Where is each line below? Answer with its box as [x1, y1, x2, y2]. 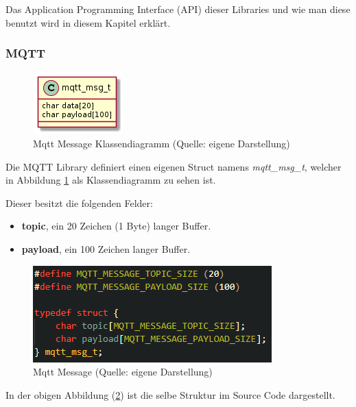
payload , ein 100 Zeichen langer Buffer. [21, 241, 191, 256]
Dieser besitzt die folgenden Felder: [5, 195, 153, 210]
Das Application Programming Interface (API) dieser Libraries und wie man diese [5, 2, 351, 16]
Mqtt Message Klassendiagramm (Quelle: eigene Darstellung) [33, 136, 290, 150]
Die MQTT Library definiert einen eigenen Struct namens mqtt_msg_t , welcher [5, 159, 342, 173]
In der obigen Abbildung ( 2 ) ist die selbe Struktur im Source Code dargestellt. [5, 387, 335, 402]
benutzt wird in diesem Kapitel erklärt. [5, 15, 171, 29]
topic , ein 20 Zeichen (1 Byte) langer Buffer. [21, 219, 211, 233]
